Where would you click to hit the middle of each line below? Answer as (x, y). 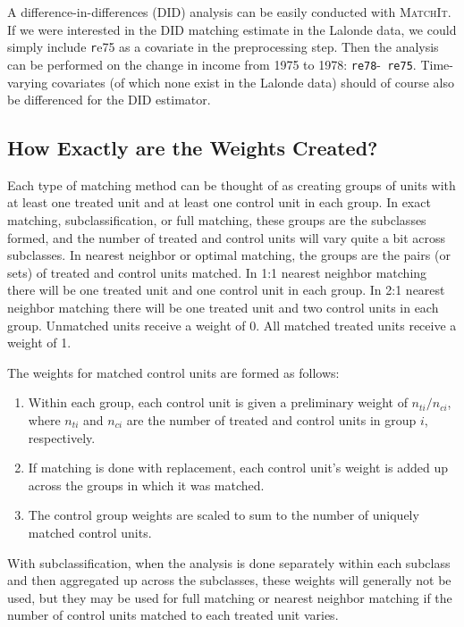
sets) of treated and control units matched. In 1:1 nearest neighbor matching (217, 272)
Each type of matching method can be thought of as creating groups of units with (232, 184)
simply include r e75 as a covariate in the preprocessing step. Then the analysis (223, 47)
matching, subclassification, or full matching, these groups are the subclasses (217, 220)
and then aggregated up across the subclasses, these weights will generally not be (229, 580)
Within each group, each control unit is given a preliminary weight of (218, 402)
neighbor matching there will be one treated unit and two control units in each (223, 308)
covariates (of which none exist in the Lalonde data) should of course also (253, 82)
